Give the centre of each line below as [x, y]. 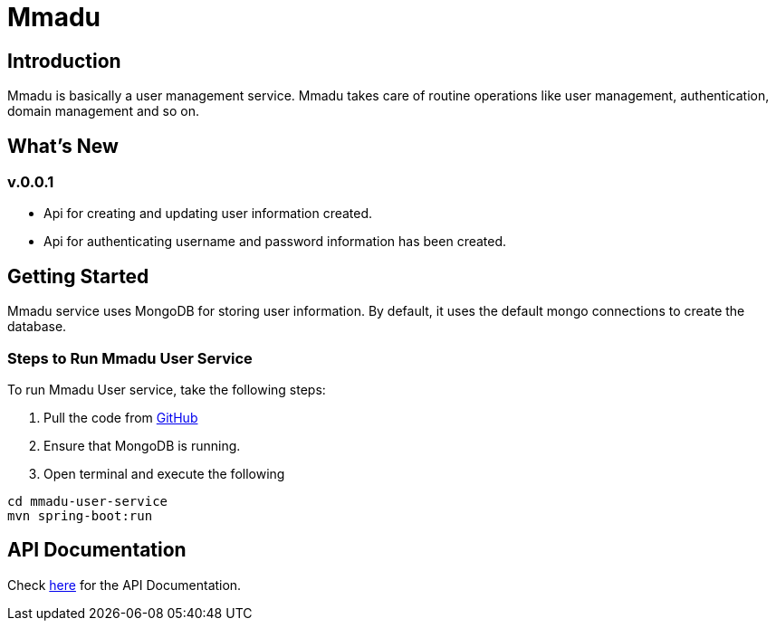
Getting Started [78, 276]
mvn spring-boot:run [80, 515]
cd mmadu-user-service [88, 501]
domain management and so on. [103, 111]
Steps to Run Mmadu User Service [130, 358]
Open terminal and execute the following [164, 473]
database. [37, 327]
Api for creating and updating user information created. [208, 214]
